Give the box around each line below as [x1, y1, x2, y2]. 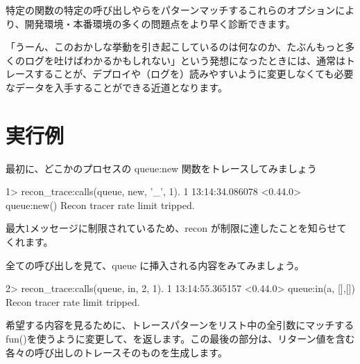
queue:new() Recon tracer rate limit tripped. [6, 197, 195, 212]
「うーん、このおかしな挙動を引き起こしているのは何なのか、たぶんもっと [6, 39, 345, 54]
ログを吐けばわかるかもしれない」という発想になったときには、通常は [24, 53, 345, 67]
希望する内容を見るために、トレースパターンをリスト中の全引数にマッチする [6, 318, 354, 332]
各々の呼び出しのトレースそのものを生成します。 [6, 345, 228, 359]
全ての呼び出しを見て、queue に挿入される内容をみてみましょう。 [6, 257, 305, 272]
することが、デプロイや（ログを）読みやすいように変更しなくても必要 [34, 66, 354, 81]
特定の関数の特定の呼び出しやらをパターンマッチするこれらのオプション [6, 3, 336, 17]
